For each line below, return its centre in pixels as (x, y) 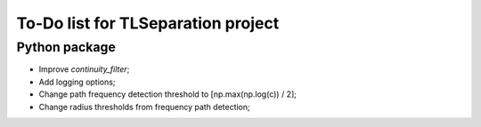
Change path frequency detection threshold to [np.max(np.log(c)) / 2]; (168, 94)
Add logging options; (77, 82)
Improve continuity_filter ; (84, 69)
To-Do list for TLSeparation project (148, 23)
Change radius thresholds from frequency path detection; (145, 107)
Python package (66, 47)
